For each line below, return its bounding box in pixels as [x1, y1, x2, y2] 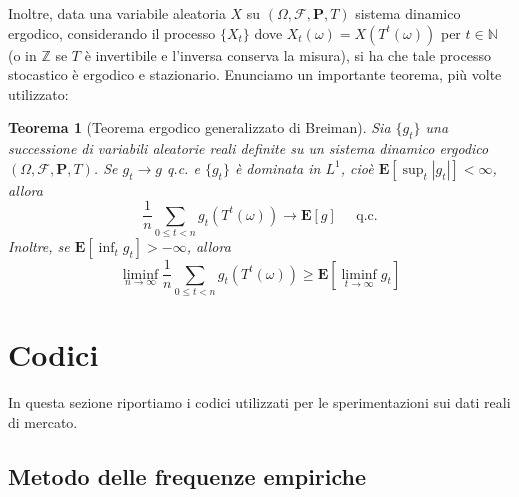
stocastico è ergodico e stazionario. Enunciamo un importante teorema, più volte [8, 64, 502, 85]
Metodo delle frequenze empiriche [8, 460, 367, 491]
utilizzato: [8, 83, 69, 104]
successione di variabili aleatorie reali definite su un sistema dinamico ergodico [8, 138, 489, 159]
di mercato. [8, 411, 78, 432]
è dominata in [234, 157, 321, 178]
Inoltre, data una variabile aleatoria [8, 3, 226, 23]
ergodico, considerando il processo [8, 22, 216, 43]
